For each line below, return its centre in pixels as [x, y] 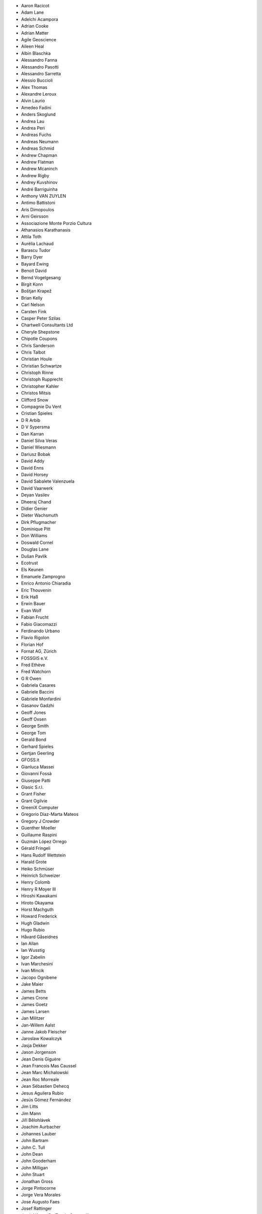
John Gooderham [39, 1161]
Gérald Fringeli [36, 848]
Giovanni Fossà [36, 774]
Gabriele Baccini [38, 692]
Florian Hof [32, 644]
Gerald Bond [34, 740]
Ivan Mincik [33, 971]
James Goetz [34, 1005]
